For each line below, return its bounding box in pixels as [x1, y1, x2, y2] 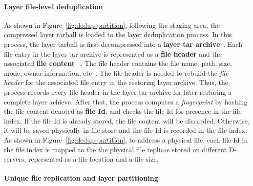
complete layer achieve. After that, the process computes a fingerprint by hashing [4, 96, 248, 106]
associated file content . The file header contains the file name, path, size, [4, 58, 232, 68]
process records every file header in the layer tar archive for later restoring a [4, 86, 232, 97]
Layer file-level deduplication [4, 1, 103, 11]
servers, [4, 154, 26, 164]
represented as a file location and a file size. [28, 154, 159, 164]
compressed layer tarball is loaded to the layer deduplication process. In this [4, 29, 232, 40]
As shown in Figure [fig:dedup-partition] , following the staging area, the [4, 20, 220, 30]
